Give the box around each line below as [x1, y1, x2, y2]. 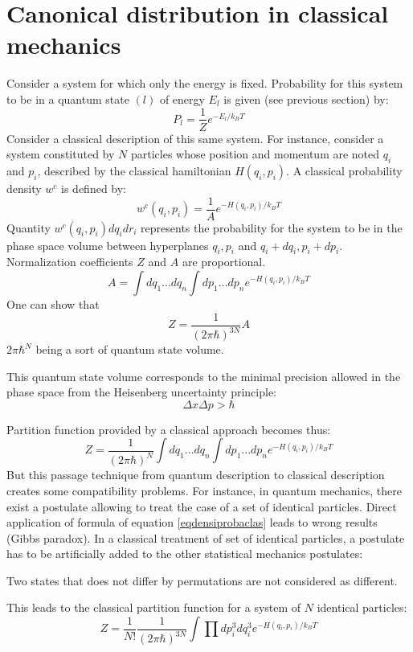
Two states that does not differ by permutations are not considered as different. [6, 572, 398, 588]
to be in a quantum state [6, 90, 129, 107]
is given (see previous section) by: [223, 90, 389, 107]
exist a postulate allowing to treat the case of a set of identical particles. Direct [6, 498, 397, 515]
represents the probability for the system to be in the [141, 219, 403, 236]
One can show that [6, 296, 100, 312]
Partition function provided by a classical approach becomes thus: [6, 420, 331, 437]
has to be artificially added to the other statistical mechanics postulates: [6, 545, 363, 562]
